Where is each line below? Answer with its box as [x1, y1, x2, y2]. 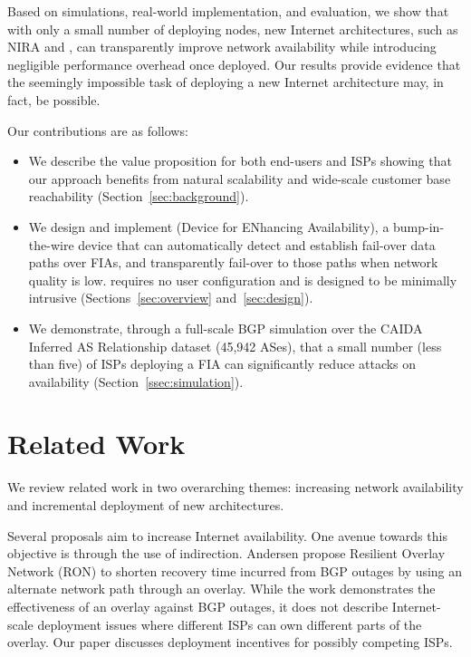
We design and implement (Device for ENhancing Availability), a [28, 217, 389, 236]
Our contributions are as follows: [7, 121, 188, 140]
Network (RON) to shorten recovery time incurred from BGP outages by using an [7, 561, 463, 580]
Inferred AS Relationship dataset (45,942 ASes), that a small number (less [28, 336, 442, 355]
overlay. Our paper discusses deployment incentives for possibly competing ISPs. [7, 633, 453, 652]
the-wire [28, 235, 74, 254]
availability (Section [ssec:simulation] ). [28, 372, 244, 391]
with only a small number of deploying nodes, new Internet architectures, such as [7, 19, 458, 38]
